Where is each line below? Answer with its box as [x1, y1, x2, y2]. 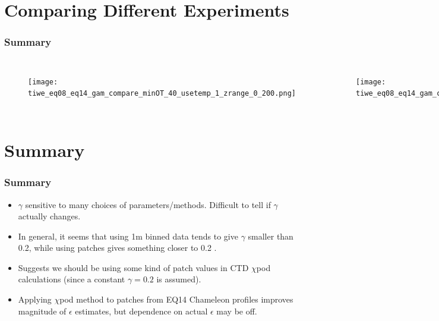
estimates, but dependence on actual [75, 304, 208, 317]
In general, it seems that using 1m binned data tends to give [18, 229, 238, 242]
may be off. [216, 304, 257, 317]
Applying [18, 293, 52, 306]
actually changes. [18, 210, 81, 222]
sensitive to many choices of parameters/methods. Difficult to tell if [25, 198, 271, 210]
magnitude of [18, 304, 67, 317]
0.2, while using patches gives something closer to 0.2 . [18, 241, 217, 254]
